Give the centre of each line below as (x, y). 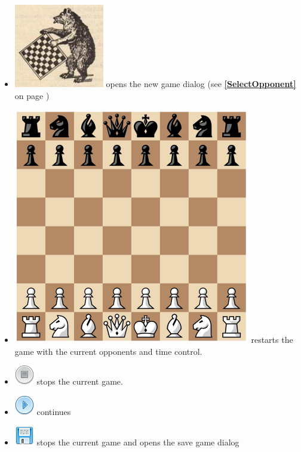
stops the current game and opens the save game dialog (138, 442)
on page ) (32, 95)
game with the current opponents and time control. (108, 351)
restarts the (272, 340)
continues (54, 411)
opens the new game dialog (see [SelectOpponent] (201, 83)
